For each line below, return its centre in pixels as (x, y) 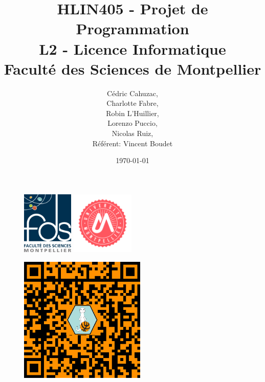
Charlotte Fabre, (132, 103)
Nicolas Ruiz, (132, 133)
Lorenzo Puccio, (132, 123)
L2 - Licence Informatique (132, 48)
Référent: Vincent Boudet (132, 143)
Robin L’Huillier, (132, 113)
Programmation (132, 28)
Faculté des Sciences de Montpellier (132, 68)
